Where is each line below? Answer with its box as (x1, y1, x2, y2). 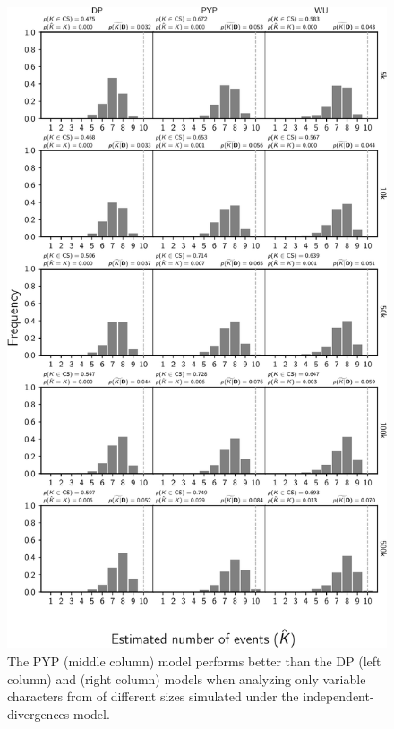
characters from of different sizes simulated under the (7, 687, 299, 706)
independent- (303, 687, 374, 706)
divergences (7, 704, 70, 723)
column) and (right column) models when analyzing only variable (7, 669, 366, 688)
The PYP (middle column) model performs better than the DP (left (7, 652, 381, 671)
